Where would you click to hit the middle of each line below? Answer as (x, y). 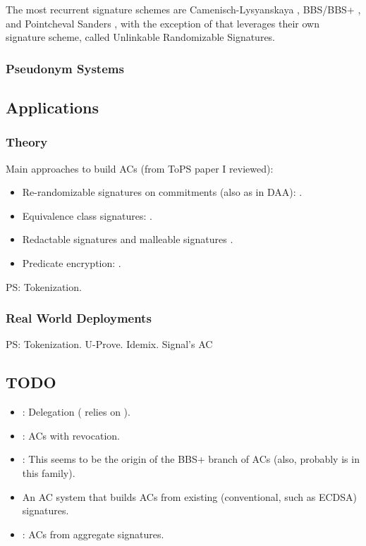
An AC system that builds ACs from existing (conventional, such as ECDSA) (190, 496)
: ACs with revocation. (71, 435)
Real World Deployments (79, 318)
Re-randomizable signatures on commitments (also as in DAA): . (162, 192)
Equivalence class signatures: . (87, 215)
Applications (53, 107)
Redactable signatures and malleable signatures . (128, 239)
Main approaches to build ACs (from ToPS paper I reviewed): (140, 168)
